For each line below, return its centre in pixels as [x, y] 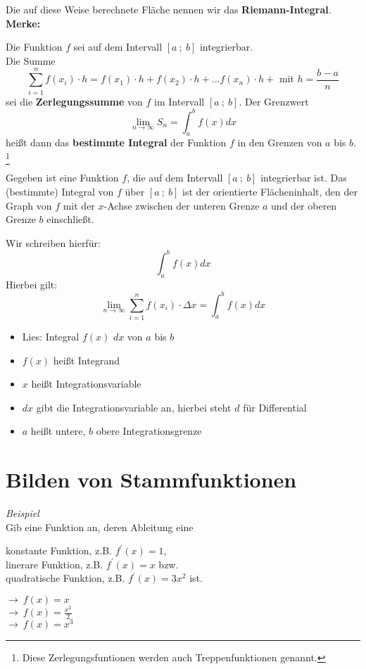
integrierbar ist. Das [304, 178]
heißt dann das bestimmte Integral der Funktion [116, 142]
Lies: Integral [51, 336]
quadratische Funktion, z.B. [65, 578]
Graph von [29, 205]
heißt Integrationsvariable [86, 384]
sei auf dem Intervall [118, 47]
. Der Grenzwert [274, 101]
